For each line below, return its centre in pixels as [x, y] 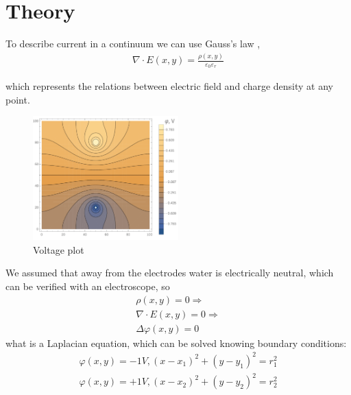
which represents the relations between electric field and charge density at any [170, 86]
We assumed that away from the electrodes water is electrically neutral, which [170, 273]
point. [18, 99]
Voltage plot [59, 249]
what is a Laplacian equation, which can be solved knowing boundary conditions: [176, 343]
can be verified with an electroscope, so [88, 286]
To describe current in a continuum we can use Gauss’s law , [133, 44]
